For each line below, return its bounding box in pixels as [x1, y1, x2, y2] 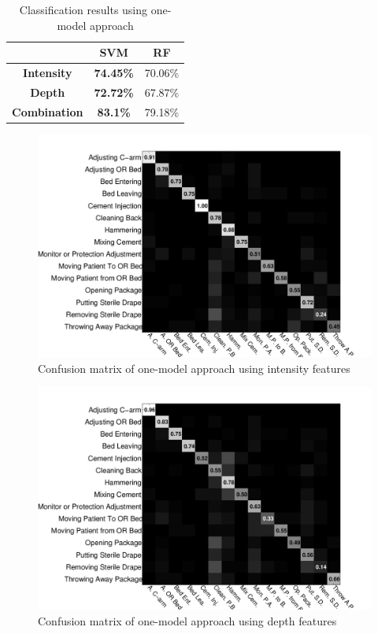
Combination [12, 103, 83, 120]
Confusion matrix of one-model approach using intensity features [38, 359, 350, 376]
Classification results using [19, 2, 148, 17]
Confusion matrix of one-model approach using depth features [38, 613, 337, 629]
